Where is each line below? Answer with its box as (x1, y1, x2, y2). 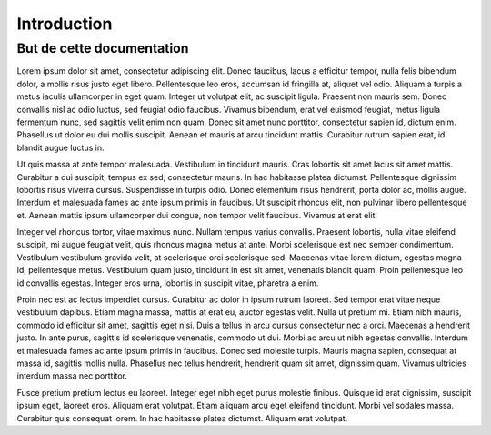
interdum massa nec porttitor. (16, 370, 127, 381)
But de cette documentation (16, 40, 190, 56)
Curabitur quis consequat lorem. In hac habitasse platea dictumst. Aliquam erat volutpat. (16, 412, 348, 423)
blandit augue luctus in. (16, 142, 105, 153)
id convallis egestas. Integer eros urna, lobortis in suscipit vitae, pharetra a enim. (16, 278, 319, 288)
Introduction (16, 14, 113, 34)
